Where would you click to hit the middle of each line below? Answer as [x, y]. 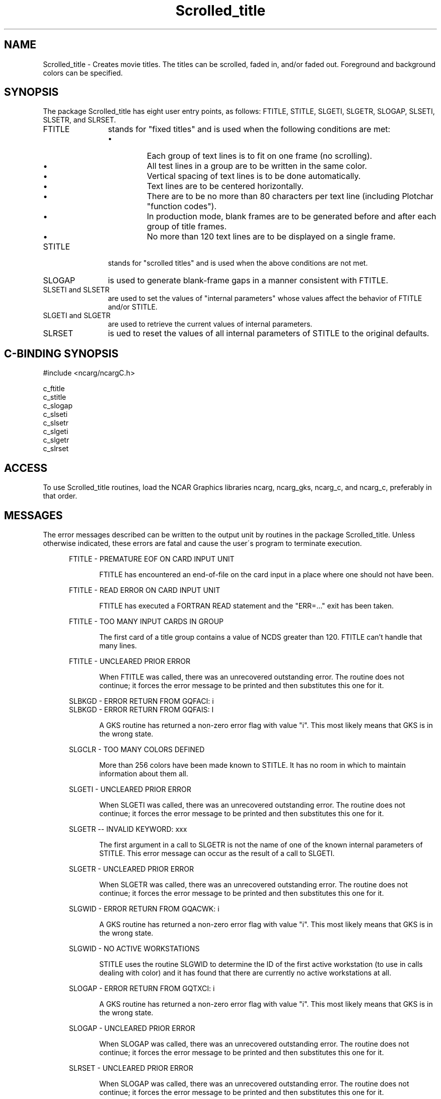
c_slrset [56, 449]
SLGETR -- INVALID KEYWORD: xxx [128, 829]
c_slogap [58, 406]
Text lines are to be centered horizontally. [225, 186]
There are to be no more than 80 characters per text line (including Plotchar [290, 196]
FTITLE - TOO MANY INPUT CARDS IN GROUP [146, 621]
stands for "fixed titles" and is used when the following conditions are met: [249, 129]
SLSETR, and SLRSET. [80, 120]
